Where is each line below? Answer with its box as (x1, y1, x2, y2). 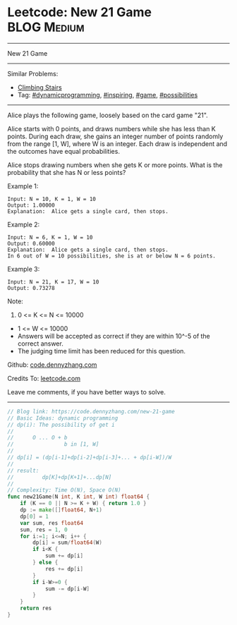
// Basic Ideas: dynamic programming (7, 414, 119, 422)
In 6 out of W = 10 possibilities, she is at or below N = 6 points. (7, 252, 217, 260)
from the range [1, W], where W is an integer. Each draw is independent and (7, 139, 228, 148)
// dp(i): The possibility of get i (7, 421, 115, 428)
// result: (7, 467, 39, 474)
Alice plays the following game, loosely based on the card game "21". (7, 111, 208, 119)
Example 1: (7, 181, 39, 190)
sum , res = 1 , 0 (20, 526, 68, 533)
